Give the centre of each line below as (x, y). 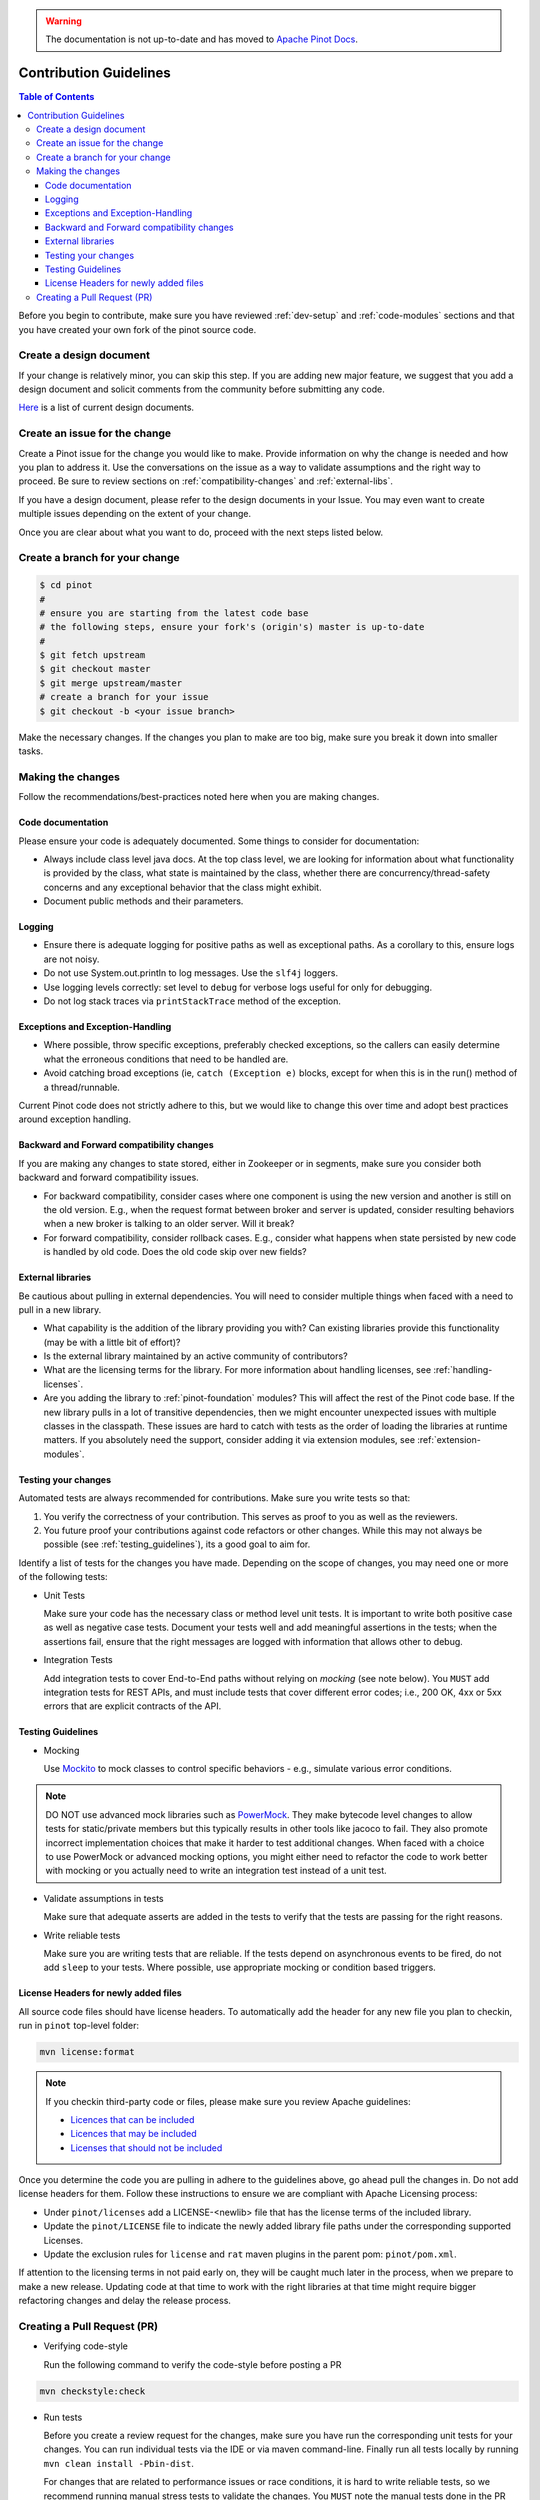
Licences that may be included (133, 2134)
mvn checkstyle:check (92, 2391)
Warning (63, 21)
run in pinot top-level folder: (79, 2026)
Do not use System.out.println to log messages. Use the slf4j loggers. (191, 973)
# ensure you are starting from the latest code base (174, 613)
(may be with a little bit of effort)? (112, 1342)
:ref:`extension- (449, 1440)
